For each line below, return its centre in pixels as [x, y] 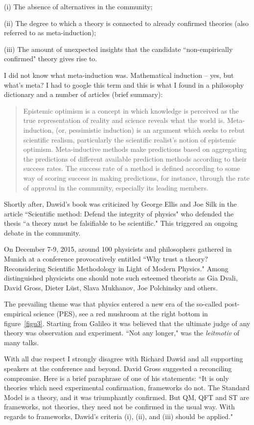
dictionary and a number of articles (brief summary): [83, 94]
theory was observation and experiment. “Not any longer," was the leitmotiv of [122, 333]
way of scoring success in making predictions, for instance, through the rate [136, 177]
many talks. [22, 342]
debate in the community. [42, 232]
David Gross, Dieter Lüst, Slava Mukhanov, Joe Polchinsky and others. [111, 287]
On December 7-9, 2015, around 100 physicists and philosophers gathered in [118, 249]
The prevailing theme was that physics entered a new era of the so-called [113, 304]
